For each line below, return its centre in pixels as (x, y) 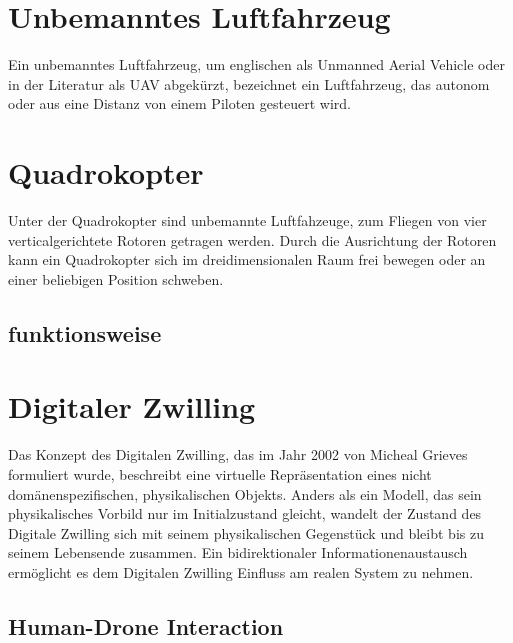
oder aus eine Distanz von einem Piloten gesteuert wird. (179, 103)
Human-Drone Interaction (146, 625)
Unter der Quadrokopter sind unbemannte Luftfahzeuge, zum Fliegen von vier (247, 220)
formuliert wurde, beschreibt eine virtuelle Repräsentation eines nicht (220, 473)
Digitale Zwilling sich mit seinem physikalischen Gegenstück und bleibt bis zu (246, 532)
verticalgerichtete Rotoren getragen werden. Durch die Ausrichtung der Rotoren (252, 239)
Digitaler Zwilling (132, 406)
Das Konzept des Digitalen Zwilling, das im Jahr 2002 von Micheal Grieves (238, 454)
